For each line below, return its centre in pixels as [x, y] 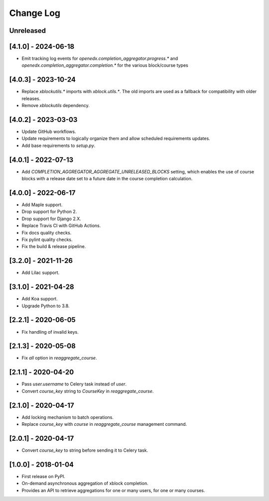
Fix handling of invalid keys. [50, 332]
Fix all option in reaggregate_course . [59, 358]
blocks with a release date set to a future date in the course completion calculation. [107, 179]
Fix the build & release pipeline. [54, 247]
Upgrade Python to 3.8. [46, 306]
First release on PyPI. [44, 476]
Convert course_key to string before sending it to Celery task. [85, 450]
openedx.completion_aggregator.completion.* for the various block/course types [105, 65]
